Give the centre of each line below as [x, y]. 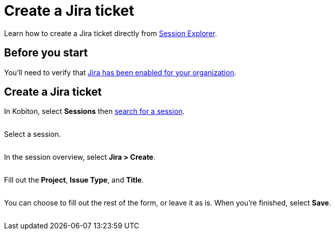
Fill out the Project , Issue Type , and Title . [74, 180]
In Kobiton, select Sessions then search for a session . [94, 111]
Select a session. [33, 134]
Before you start [46, 53]
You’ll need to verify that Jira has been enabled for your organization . [120, 72]
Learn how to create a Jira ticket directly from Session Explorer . [111, 33]
